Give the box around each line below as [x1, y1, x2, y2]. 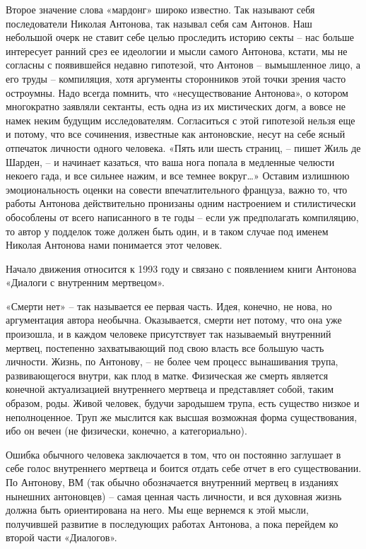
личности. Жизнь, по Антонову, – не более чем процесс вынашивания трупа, [6, 354, 338, 369]
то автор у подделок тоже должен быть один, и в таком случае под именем [6, 223, 329, 238]
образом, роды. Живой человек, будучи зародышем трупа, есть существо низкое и [6, 396, 360, 411]
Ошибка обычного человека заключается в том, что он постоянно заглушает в [6, 447, 341, 461]
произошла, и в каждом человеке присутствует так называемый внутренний [6, 326, 331, 341]
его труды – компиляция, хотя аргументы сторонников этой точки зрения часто [6, 71, 346, 85]
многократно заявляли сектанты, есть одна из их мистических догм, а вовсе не [6, 99, 346, 114]
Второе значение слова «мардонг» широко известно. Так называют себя [6, 2, 315, 16]
